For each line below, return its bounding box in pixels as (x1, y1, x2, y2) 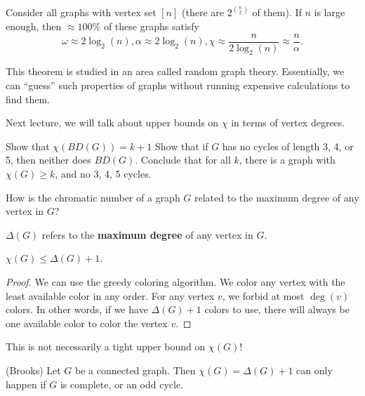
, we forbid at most (222, 288, 305, 303)
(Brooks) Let (6, 362, 61, 377)
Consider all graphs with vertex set (6, 5, 157, 20)
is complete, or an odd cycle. (60, 376, 184, 391)
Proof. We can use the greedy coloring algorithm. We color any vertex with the (6, 275, 345, 289)
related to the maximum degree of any (194, 190, 359, 204)
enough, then (6, 19, 62, 34)
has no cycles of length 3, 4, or (222, 138, 354, 153)
